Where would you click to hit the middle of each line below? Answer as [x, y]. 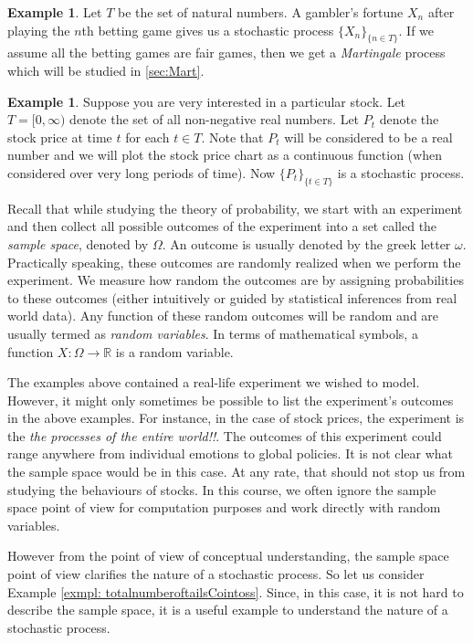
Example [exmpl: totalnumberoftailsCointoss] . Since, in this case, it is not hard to [236, 591]
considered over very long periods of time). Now [142, 172]
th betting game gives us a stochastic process [208, 30]
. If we [416, 30]
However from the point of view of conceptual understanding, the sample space [228, 556]
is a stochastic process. [401, 172]
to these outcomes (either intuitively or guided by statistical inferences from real [232, 297]
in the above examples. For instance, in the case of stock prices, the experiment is [236, 418]
